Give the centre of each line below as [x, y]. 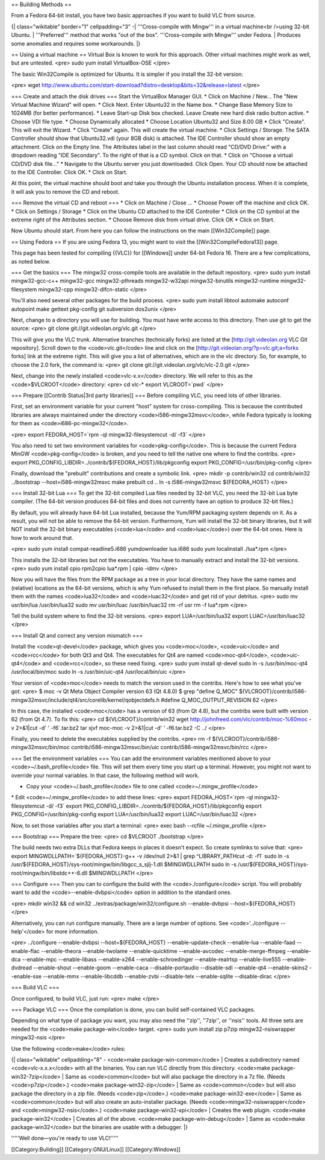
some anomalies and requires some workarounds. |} [76, 43]
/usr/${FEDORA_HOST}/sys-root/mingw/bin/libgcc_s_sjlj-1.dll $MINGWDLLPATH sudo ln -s [124, 864]
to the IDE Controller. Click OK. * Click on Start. [69, 173]
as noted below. [31, 261]
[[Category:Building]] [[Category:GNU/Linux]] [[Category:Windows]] [96, 1149]
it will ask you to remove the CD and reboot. [65, 192]
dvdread [22, 968]
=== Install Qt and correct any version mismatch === [77, 635]
